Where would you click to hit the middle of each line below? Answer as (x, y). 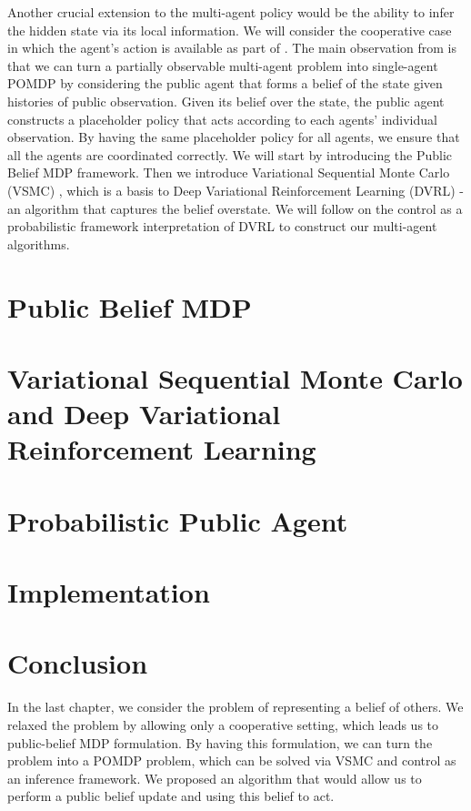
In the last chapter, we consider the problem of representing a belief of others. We (235, 707)
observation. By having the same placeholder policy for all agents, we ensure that (234, 137)
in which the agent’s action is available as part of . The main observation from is (232, 48)
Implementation (109, 592)
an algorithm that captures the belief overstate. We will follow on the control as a (235, 208)
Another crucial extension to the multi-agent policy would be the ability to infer (231, 12)
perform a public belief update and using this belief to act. (171, 796)
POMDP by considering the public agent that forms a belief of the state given (225, 83)
